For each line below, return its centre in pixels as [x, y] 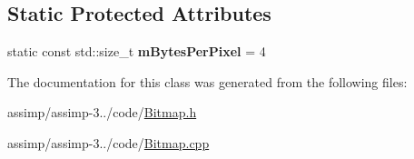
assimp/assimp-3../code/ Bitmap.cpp [108, 142]
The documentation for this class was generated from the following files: [207, 81]
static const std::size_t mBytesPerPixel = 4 [137, 51]
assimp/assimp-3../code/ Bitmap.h [102, 112]
